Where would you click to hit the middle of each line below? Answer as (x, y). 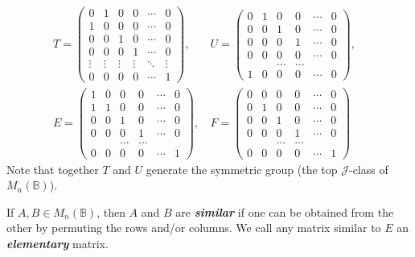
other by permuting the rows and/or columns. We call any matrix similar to (194, 228)
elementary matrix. (58, 243)
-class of (368, 169)
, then (111, 211)
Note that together (53, 169)
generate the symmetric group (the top (242, 169)
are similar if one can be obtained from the (285, 211)
